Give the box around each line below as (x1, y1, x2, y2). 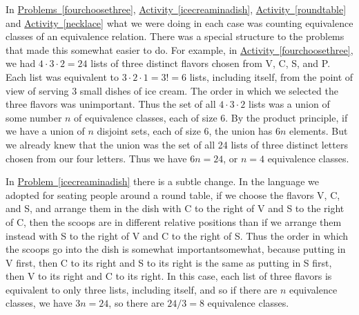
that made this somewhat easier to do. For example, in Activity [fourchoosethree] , (6, 42, 353, 57)
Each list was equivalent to (6, 69, 119, 84)
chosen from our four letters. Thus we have (6, 151, 187, 165)
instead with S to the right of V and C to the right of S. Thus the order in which (6, 228, 349, 242)
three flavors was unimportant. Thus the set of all (6, 97, 216, 111)
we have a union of (6, 124, 85, 138)
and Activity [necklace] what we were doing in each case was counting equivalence (6, 15, 353, 30)
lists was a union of (248, 97, 330, 111)
